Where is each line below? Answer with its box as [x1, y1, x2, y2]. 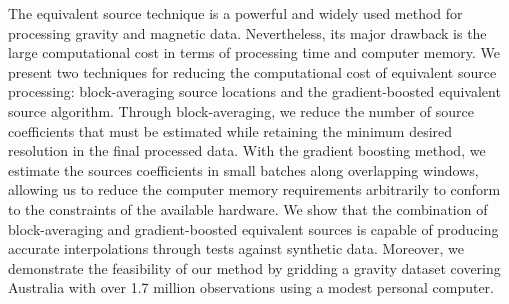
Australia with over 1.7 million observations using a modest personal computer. [8, 277, 494, 298]
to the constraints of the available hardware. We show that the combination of [8, 198, 488, 219]
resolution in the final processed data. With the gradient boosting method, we [8, 140, 486, 161]
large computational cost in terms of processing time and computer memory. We [8, 42, 501, 63]
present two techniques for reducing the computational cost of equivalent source [8, 61, 497, 82]
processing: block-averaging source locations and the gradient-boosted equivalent [8, 81, 501, 102]
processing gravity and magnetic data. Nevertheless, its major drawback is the [8, 22, 487, 43]
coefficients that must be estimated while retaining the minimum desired [8, 120, 453, 141]
